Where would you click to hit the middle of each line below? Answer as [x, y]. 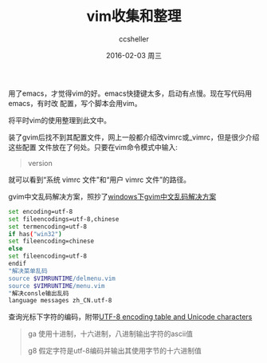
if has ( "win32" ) [35, 234]
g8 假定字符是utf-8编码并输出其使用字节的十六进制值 [114, 351]
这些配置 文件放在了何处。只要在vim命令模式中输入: [93, 147]
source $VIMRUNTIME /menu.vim [57, 286]
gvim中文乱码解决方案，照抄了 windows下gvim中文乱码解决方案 [112, 196]
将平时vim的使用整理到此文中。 [60, 120]
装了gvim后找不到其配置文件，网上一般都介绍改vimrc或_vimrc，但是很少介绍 [134, 137]
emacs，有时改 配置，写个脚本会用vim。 [75, 103]
